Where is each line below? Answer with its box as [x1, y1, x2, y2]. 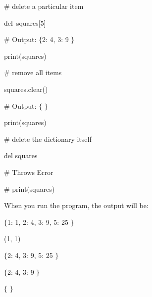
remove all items [12, 67, 62, 78]
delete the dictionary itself [12, 133, 92, 144]
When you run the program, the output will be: [4, 200, 149, 211]
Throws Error [12, 167, 53, 177]
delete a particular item [12, 1, 84, 11]
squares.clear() [4, 84, 48, 94]
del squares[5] [4, 17, 46, 28]
